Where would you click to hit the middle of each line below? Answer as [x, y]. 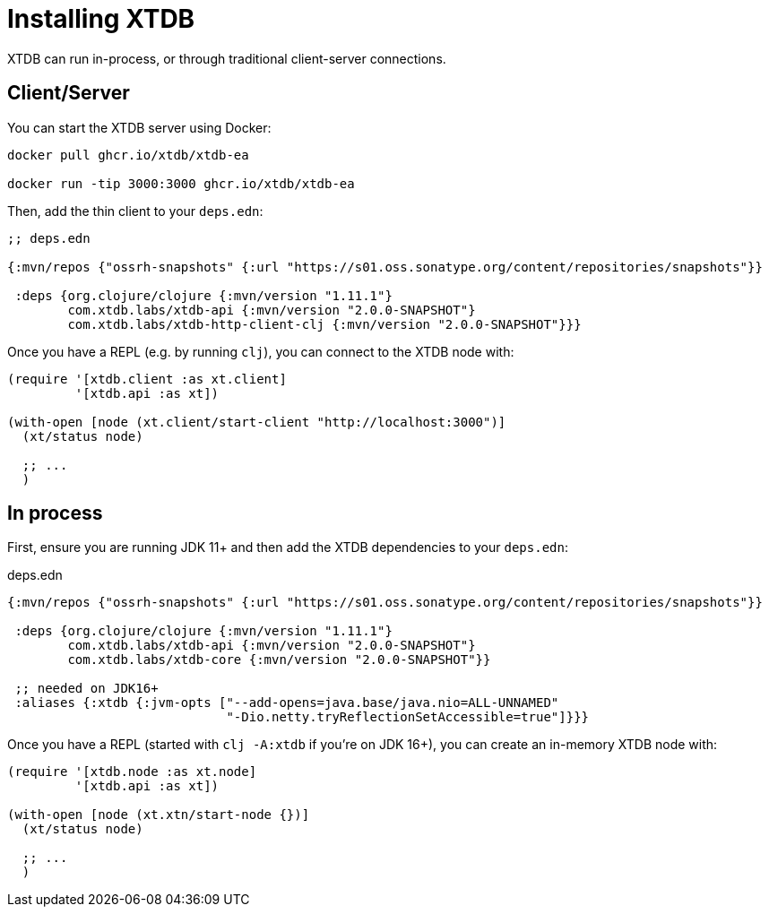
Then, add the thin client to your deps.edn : [135, 211]
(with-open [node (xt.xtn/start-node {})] [159, 815]
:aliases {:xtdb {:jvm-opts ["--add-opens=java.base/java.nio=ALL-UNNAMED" [287, 703]
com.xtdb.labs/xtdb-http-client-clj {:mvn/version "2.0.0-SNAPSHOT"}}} [324, 324]
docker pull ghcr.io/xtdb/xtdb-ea [128, 155]
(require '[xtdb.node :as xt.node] [132, 772]
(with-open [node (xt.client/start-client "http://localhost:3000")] [257, 422]
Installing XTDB [101, 19]
